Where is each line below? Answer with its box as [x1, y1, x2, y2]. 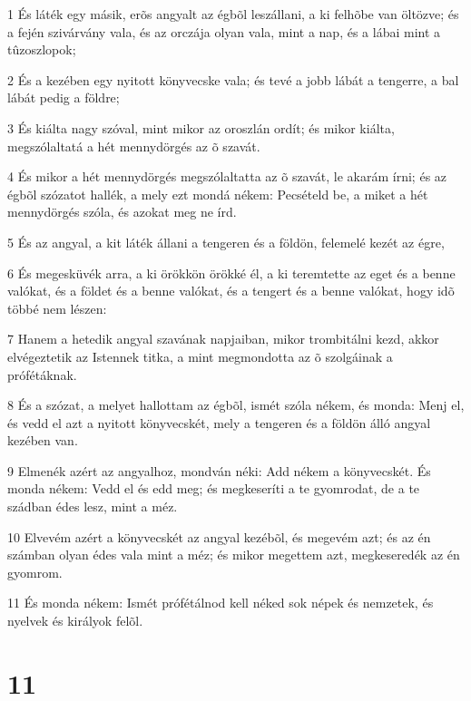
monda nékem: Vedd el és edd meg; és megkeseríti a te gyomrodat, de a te [7, 479, 420, 498]
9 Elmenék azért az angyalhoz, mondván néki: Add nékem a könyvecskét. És [7, 461, 431, 480]
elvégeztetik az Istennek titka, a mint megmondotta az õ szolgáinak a [7, 346, 393, 365]
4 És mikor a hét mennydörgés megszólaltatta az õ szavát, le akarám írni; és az [7, 167, 447, 186]
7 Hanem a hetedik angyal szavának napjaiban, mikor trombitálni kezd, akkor [7, 329, 439, 348]
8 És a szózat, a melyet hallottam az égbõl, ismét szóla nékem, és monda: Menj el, [7, 395, 465, 414]
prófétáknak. [7, 365, 77, 384]
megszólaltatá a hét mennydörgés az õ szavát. [7, 136, 260, 155]
